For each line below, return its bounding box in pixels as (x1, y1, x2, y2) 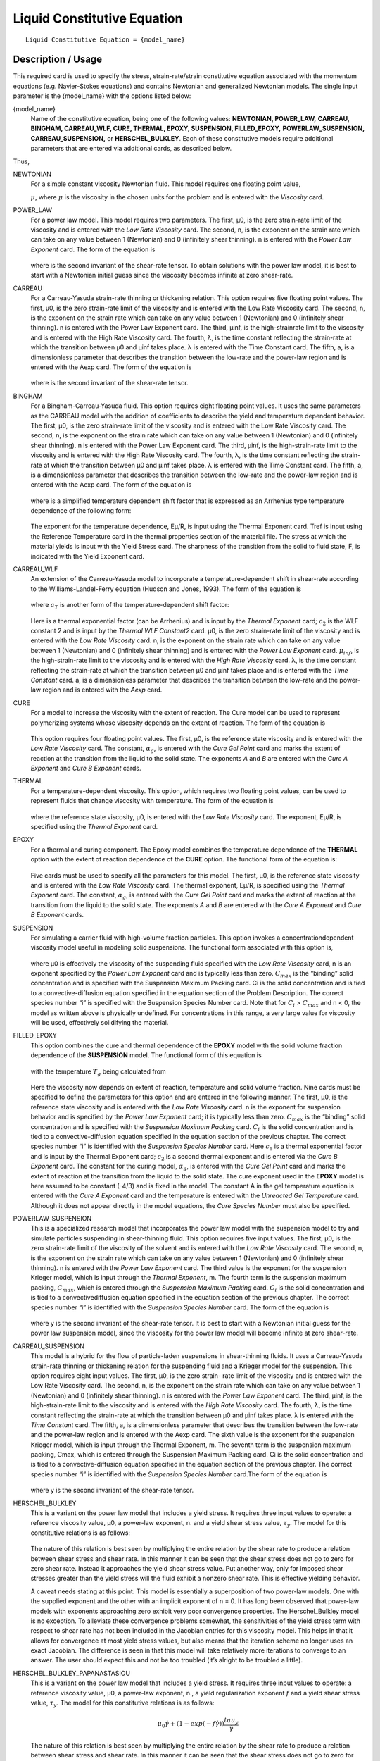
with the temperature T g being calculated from (30, 1067, 167, 1077)
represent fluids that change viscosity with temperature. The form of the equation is (30, 797, 274, 805)
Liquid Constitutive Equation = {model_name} (25, 35, 186, 44)
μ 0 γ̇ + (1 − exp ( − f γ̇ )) (157, 1719, 224, 1729)
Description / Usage (13, 54, 102, 66)
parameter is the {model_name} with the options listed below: (13, 92, 191, 100)
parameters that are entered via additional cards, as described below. (30, 144, 232, 153)
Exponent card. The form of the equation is (30, 245, 156, 254)
